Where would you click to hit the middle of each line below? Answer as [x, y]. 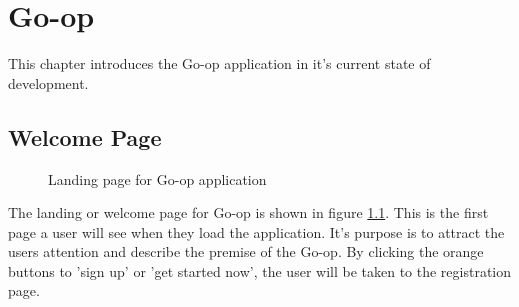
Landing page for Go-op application [157, 178]
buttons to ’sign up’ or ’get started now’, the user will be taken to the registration [260, 270]
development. [48, 82]
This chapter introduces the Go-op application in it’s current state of [219, 63]
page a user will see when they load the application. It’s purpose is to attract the [256, 231]
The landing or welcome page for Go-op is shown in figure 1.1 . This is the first [248, 212]
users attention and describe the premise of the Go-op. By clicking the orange [246, 251]
